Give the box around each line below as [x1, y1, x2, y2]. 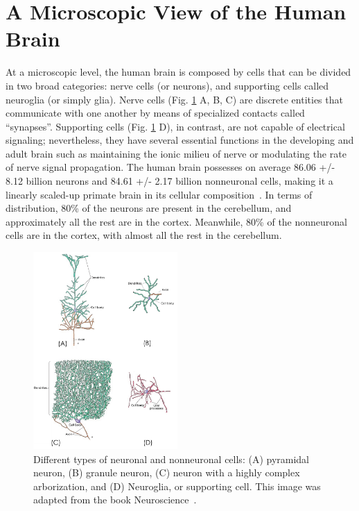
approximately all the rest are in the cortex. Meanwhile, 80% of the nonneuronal [6, 214, 348, 228]
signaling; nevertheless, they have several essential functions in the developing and [6, 133, 354, 147]
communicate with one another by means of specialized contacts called [6, 106, 305, 120]
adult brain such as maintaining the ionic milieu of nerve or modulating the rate [6, 146, 347, 160]
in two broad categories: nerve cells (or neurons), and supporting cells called [6, 78, 329, 92]
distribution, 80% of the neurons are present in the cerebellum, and [6, 201, 292, 215]
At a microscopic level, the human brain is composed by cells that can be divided [6, 65, 351, 79]
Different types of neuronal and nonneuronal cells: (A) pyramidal [33, 451, 309, 466]
